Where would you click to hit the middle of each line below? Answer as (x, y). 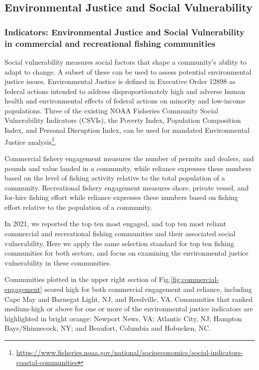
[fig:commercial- (195, 279)
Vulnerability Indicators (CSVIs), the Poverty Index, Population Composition (123, 120)
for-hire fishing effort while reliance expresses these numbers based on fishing (121, 197)
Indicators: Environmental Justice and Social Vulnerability (125, 32)
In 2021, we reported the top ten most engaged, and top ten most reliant (115, 224)
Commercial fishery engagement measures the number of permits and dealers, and (129, 158)
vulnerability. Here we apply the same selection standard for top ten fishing (119, 243)
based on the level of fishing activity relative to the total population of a (115, 178)
